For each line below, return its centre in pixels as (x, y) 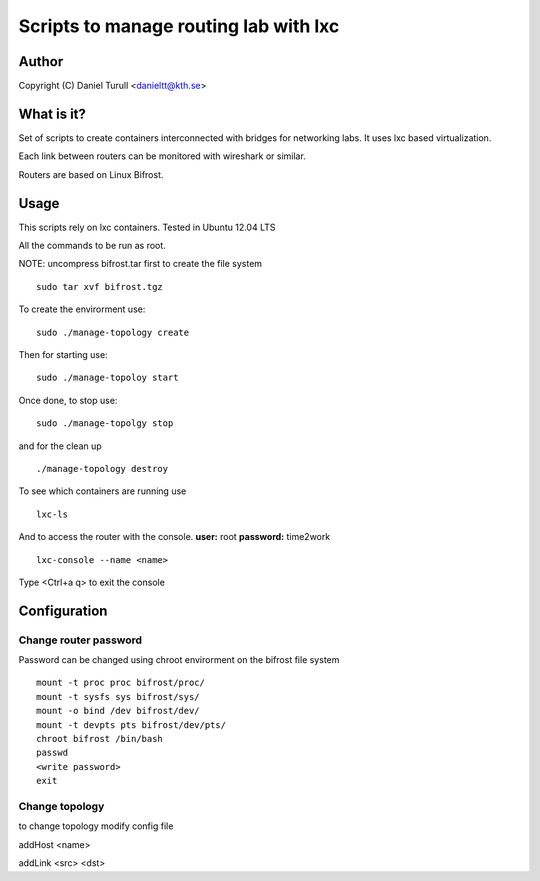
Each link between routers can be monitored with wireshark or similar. (162, 156)
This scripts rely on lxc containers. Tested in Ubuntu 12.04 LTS (147, 227)
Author (41, 61)
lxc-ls (52, 514)
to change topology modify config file (96, 826)
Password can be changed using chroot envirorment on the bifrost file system (179, 660)
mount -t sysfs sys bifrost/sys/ (118, 696)
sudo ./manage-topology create (113, 332)
